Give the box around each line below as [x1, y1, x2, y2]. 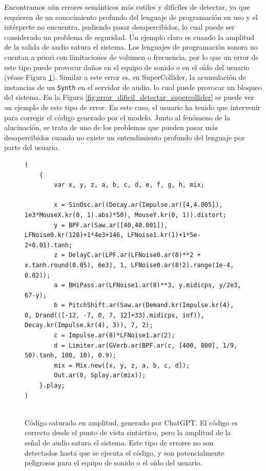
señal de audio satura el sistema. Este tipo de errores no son [25, 437, 214, 447]
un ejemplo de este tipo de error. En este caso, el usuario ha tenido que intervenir [4, 102, 261, 112]
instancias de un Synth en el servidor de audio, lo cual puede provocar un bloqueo [4, 81, 262, 92]
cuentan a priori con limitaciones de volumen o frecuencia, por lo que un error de [4, 51, 259, 62]
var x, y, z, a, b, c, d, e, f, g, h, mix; [54, 181, 204, 189]
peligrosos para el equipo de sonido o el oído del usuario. [25, 457, 202, 468]
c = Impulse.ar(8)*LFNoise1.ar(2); [54, 332, 175, 339]
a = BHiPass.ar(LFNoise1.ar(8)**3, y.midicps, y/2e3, [54, 282, 241, 289]
